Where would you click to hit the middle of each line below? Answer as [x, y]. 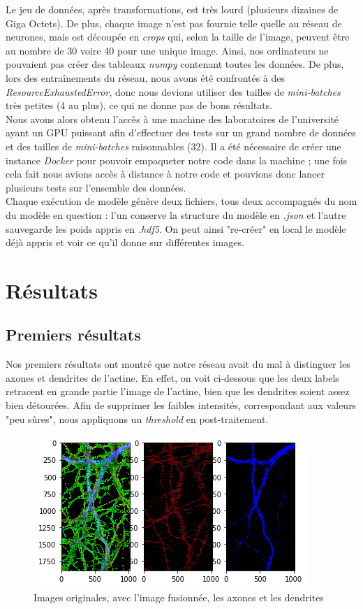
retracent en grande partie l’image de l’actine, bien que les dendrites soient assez [178, 391]
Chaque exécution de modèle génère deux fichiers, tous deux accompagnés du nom [181, 201]
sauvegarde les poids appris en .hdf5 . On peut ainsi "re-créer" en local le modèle [176, 228]
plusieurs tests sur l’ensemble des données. [96, 187]
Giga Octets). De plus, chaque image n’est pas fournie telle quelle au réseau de [174, 23]
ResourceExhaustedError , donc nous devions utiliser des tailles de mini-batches [173, 91]
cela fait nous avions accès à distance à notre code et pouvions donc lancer [165, 174]
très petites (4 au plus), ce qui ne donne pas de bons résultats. [139, 105]
